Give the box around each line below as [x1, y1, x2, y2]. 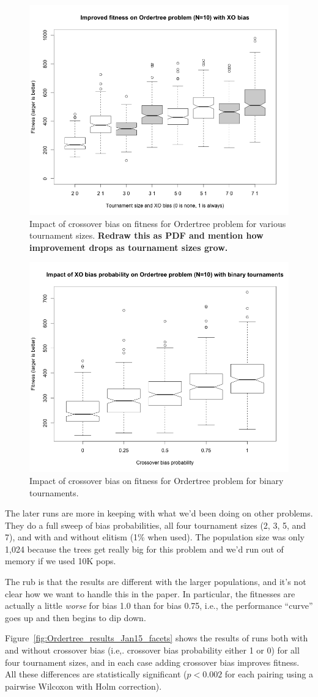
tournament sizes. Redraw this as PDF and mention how [29, 229, 264, 242]
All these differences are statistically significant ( [5, 668, 187, 680]
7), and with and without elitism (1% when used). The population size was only [5, 531, 305, 543]
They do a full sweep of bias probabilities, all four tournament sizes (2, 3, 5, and [5, 518, 306, 531]
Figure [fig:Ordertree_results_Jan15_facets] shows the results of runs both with [5, 632, 308, 644]
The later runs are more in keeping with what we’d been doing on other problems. [5, 507, 313, 520]
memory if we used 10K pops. [5, 554, 116, 567]
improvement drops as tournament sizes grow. [29, 240, 228, 253]
